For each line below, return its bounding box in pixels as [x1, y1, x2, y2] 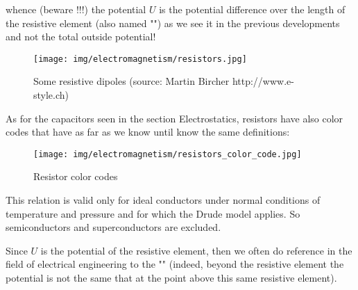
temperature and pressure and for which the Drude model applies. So [6, 206, 300, 220]
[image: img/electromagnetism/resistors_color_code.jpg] [33, 149, 302, 159]
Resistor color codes [33, 169, 118, 184]
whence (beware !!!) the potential [6, 2, 146, 16]
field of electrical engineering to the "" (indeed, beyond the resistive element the [6, 257, 344, 271]
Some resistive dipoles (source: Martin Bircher [33, 74, 230, 88]
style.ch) [33, 88, 69, 102]
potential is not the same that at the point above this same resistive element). [6, 271, 337, 285]
